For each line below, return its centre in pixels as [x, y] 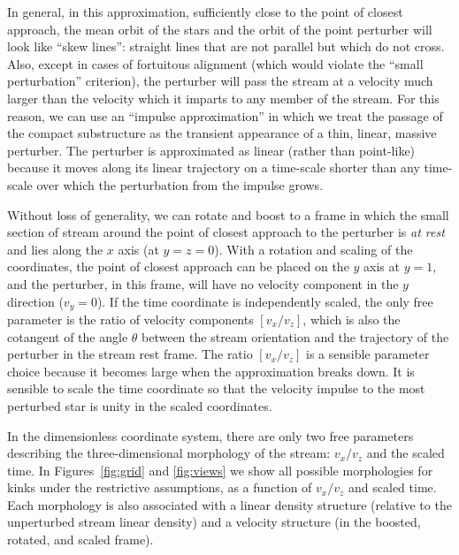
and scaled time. [393, 487]
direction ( [35, 301]
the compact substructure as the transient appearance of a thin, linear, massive [222, 133]
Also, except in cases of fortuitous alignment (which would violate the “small [215, 63]
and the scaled [405, 453]
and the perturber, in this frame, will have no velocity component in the [203, 283]
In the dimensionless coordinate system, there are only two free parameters [210, 435]
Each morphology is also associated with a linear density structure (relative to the [229, 504]
